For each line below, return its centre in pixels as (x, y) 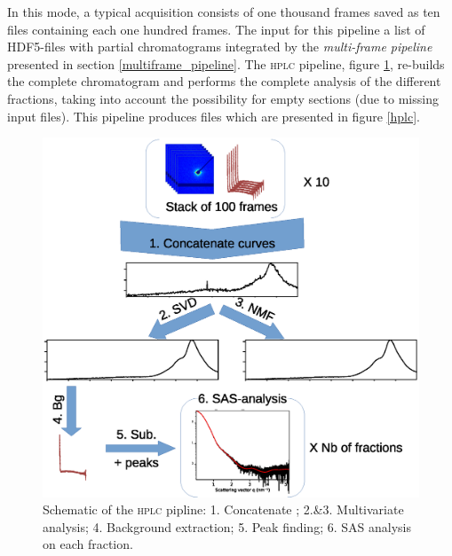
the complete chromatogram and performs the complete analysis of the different (224, 81)
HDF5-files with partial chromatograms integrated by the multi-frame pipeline (220, 47)
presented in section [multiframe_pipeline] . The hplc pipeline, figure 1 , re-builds (226, 63)
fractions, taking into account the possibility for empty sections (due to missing (223, 98)
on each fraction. (88, 544)
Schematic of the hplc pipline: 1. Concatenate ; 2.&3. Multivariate (223, 509)
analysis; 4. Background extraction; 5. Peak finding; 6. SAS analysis (227, 526)
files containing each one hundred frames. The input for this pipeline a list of (216, 29)
